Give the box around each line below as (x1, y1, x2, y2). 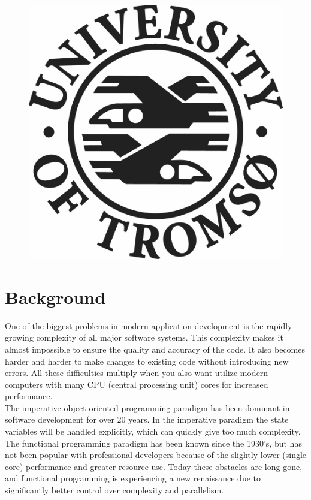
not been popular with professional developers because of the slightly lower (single (5, 448, 307, 461)
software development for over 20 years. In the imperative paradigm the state (5, 413, 289, 426)
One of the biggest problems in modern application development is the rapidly (5, 319, 292, 332)
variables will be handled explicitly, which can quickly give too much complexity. (5, 425, 301, 438)
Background (5, 284, 106, 309)
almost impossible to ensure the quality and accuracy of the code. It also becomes (5, 342, 305, 355)
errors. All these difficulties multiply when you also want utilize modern (5, 366, 268, 379)
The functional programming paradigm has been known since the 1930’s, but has (5, 436, 302, 449)
